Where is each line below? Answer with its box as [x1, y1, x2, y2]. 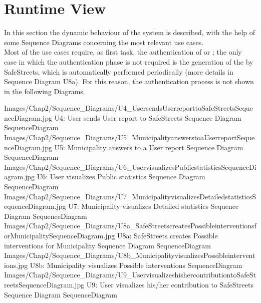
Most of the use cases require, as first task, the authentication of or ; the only [4, 47, 242, 57]
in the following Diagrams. [4, 86, 85, 96]
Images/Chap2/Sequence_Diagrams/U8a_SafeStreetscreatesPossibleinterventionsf [4, 220, 256, 231]
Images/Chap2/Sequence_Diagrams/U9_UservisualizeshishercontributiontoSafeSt [4, 269, 256, 280]
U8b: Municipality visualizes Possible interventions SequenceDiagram [30, 259, 242, 270]
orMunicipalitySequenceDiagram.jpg [4, 230, 115, 240]
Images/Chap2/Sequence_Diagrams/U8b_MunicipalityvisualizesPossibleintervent [4, 250, 255, 260]
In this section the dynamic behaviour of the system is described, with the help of [4, 27, 255, 38]
